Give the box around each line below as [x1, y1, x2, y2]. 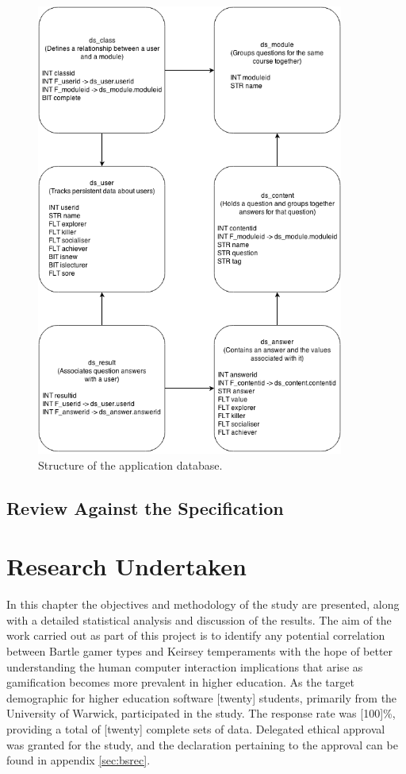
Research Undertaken [6, 550, 247, 582]
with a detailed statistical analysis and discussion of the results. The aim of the [6, 611, 392, 628]
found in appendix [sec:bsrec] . [6, 752, 151, 768]
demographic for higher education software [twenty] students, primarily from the [6, 689, 397, 706]
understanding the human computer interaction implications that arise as [6, 658, 363, 675]
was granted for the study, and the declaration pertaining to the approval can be [6, 736, 398, 753]
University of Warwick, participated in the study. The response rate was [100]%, [6, 705, 396, 722]
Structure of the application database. [38, 456, 223, 473]
